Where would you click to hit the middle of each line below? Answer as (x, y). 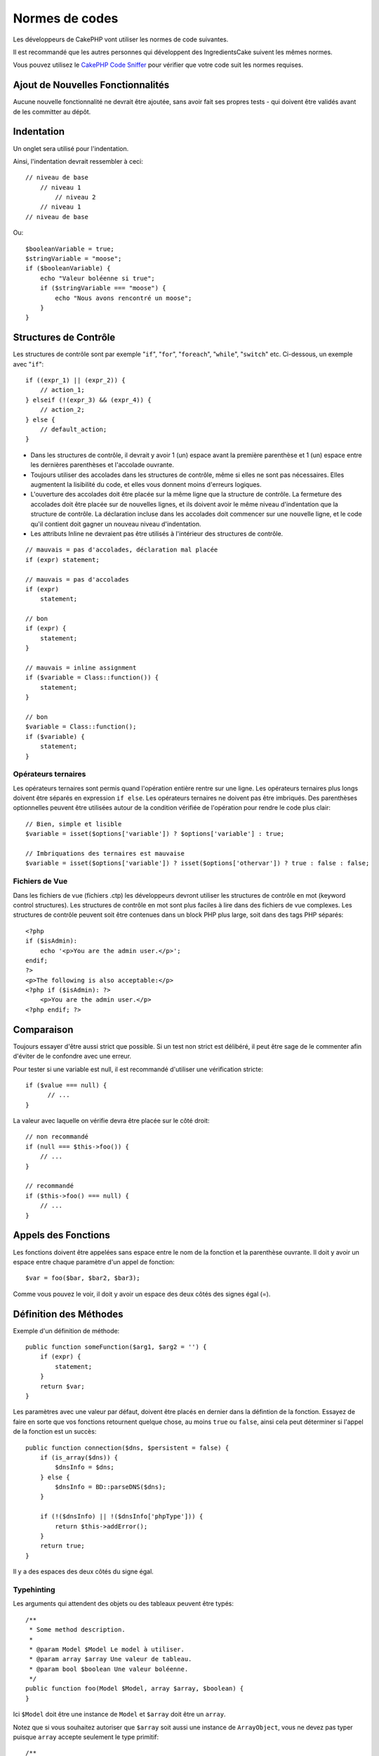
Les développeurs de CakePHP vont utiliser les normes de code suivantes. (121, 39)
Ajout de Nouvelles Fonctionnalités (91, 85)
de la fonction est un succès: (55, 1431)
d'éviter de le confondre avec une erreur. (72, 1056)
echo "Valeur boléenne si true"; (98, 278)
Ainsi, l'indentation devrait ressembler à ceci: (78, 161)
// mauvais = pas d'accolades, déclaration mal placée (122, 550)
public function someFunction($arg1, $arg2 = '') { (116, 1347)
